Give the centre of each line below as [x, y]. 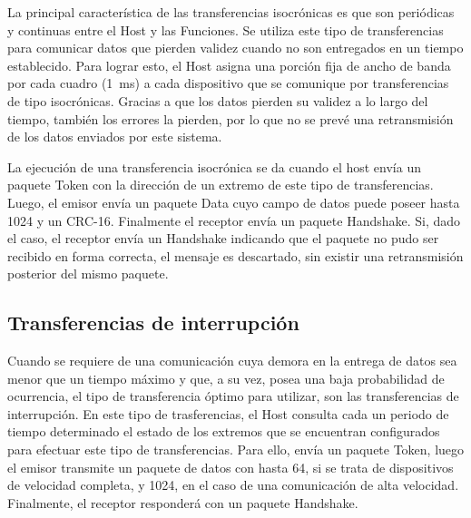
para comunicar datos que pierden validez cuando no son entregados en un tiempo [235, 48]
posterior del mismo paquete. [88, 274]
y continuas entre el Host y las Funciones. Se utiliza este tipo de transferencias [226, 29]
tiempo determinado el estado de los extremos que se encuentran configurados [224, 431]
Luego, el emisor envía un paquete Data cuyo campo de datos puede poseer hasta [234, 202]
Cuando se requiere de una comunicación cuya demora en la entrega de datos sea [232, 361]
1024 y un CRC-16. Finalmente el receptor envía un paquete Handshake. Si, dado [234, 220]
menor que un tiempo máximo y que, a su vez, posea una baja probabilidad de [226, 378]
